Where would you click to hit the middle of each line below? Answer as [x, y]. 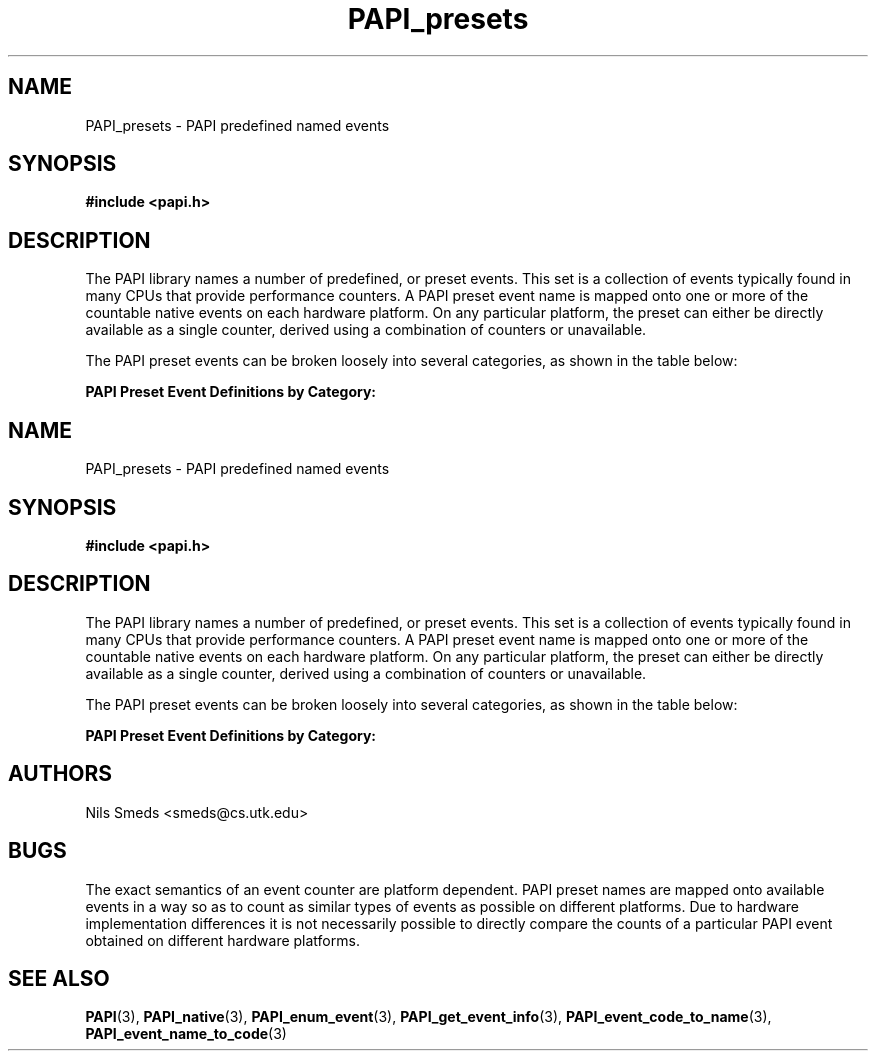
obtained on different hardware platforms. [222, 940]
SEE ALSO [59, 978]
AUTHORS [60, 774]
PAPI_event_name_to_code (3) [186, 1034]
